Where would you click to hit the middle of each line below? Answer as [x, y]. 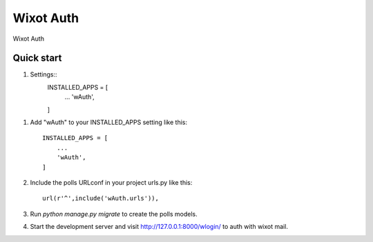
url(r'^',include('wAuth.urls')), [101, 199]
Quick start [37, 58]
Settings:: [44, 74]
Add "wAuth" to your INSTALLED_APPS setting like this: [109, 122]
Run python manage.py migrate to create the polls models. [114, 214]
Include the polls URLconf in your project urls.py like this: [111, 182]
